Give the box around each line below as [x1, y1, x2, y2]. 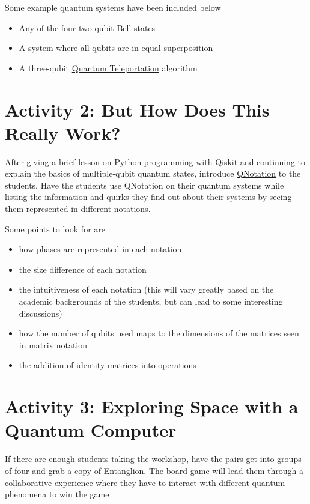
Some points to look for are [5, 222, 105, 235]
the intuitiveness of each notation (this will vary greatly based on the [19, 283, 274, 296]
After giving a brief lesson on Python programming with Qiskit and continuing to [5, 155, 305, 168]
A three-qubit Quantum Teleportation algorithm [19, 61, 198, 74]
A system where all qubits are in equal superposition [19, 41, 213, 54]
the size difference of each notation [19, 263, 147, 275]
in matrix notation [19, 338, 88, 351]
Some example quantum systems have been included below [5, 1, 221, 13]
